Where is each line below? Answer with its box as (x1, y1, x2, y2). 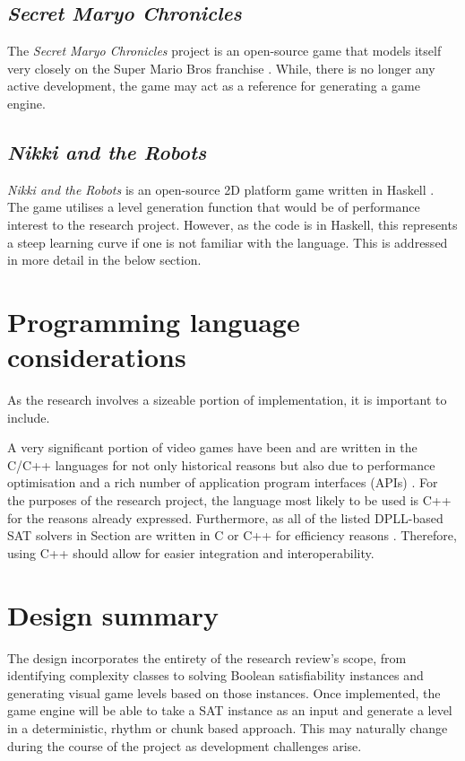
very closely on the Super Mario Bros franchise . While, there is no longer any (7, 58, 435, 77)
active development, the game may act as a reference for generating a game (7, 76, 420, 95)
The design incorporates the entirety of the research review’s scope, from (7, 648, 407, 667)
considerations (7, 338, 186, 375)
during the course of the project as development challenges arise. (7, 736, 362, 755)
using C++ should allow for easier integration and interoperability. (7, 543, 375, 562)
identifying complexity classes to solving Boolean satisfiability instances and (7, 666, 424, 685)
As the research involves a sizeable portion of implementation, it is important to (7, 390, 447, 409)
